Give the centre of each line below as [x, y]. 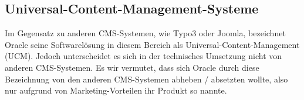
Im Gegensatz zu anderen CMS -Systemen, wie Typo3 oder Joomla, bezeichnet [145, 33]
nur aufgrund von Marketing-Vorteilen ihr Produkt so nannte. [116, 90]
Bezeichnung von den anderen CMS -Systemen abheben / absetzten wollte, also [146, 79]
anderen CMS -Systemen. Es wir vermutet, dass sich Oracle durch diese [132, 67]
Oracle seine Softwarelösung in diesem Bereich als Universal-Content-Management [152, 44]
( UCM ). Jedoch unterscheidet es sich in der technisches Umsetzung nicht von [143, 56]
